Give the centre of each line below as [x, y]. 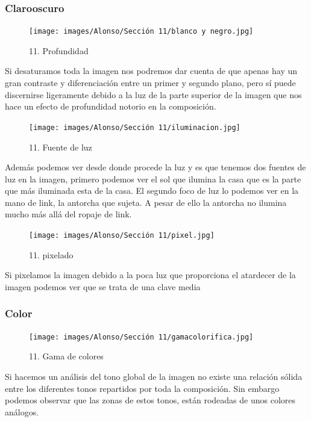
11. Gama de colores [66, 356]
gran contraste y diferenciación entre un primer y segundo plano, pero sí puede [150, 83]
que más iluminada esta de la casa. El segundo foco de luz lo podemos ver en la [152, 191]
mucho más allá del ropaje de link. [68, 214]
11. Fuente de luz [61, 147]
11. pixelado [51, 254]
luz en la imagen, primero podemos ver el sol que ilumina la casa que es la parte [153, 178]
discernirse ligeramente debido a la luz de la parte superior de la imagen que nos [153, 94]
